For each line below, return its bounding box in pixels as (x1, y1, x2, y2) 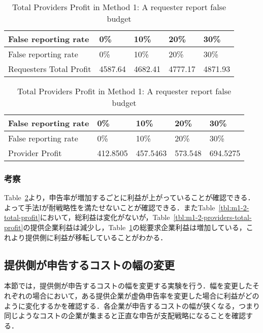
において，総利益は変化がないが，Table (40, 212, 170, 223)
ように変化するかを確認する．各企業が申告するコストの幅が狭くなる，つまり (4, 300, 260, 311)
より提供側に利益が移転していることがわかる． (11, 232, 168, 242)
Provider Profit (8, 147, 62, 159)
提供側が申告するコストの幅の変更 (4, 256, 175, 272)
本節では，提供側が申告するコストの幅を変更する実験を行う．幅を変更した (4, 280, 252, 291)
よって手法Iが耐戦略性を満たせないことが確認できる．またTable (4, 202, 215, 212)
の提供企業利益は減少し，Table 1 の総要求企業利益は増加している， (23, 222, 246, 232)
